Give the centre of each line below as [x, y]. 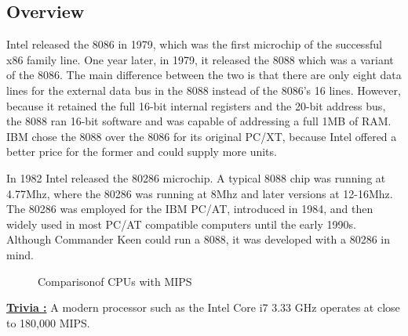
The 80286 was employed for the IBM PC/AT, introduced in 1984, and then [190, 209]
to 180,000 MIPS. [48, 322]
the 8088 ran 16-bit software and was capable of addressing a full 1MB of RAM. [199, 121]
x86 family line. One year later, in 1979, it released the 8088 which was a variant [200, 59]
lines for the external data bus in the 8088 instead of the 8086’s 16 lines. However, [204, 90]
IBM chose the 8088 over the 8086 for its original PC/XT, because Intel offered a [202, 136]
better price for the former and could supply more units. [142, 152]
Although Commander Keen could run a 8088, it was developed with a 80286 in [198, 239]
